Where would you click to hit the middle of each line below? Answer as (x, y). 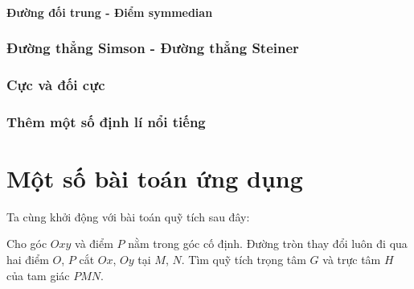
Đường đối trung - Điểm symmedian (110, 12)
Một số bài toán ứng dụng (155, 178)
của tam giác (38, 275)
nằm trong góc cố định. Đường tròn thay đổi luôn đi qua (268, 244)
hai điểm (28, 260)
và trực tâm (352, 260)
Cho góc (27, 244)
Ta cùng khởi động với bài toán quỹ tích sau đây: (128, 216)
